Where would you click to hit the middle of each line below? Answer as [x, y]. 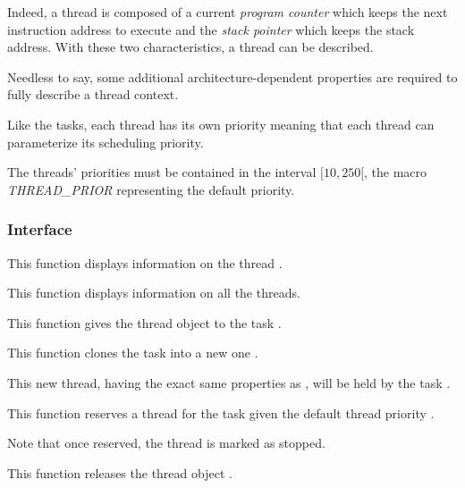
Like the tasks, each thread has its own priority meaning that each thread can [221, 124]
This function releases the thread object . [120, 472]
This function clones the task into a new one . [133, 353]
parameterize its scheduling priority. [106, 142]
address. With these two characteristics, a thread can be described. [190, 47]
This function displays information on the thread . [145, 262]
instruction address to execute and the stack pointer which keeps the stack [211, 29]
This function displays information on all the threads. [154, 293]
